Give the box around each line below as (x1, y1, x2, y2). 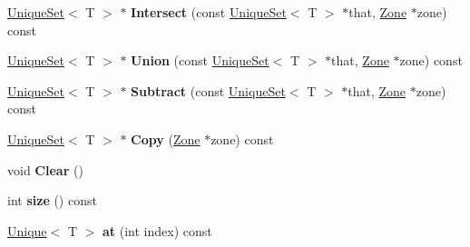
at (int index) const (103, 221, 212, 240)
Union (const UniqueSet (131, 51, 269, 70)
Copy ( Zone (131, 129, 201, 148)
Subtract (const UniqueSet (131, 81, 286, 100)
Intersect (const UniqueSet (131, 3, 287, 21)
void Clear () (7, 160, 83, 179)
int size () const (7, 191, 97, 210)
